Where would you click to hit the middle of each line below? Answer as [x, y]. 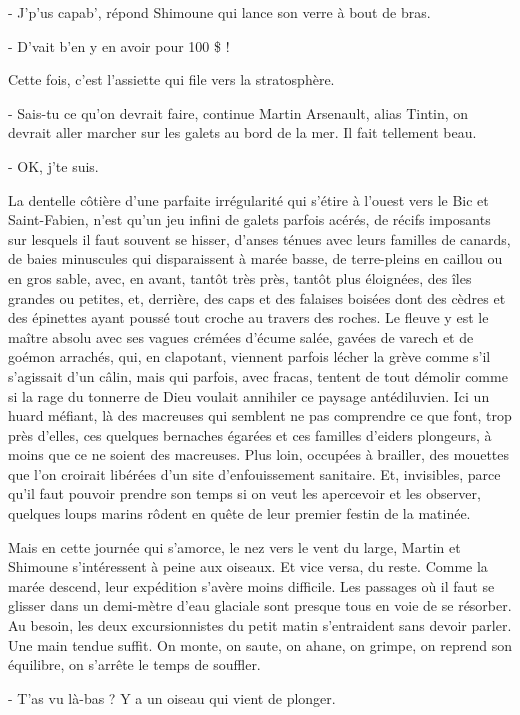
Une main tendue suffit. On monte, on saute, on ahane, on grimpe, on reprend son [260, 644]
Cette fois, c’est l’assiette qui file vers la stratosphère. [171, 79]
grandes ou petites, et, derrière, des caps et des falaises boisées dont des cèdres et [257, 297]
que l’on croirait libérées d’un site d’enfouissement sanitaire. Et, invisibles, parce [254, 473]
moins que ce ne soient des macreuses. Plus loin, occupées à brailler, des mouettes [259, 454]
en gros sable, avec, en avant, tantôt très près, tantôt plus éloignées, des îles [240, 277]
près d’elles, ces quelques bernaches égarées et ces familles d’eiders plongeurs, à [250, 434]
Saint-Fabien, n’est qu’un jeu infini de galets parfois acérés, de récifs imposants [249, 219]
